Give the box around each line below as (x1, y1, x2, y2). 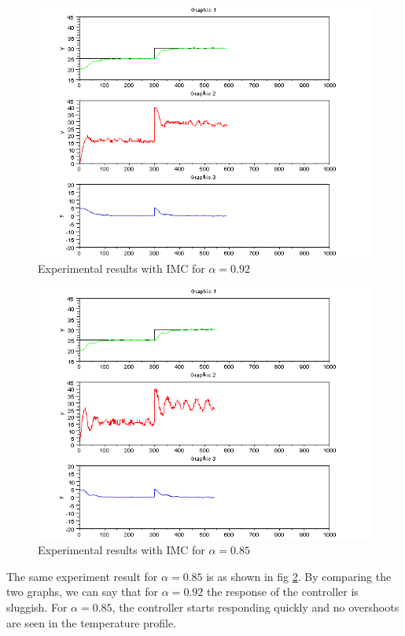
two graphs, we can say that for (6, 583, 159, 600)
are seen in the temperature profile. (6, 614, 177, 630)
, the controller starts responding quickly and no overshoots (112, 599, 399, 616)
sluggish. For (6, 599, 68, 616)
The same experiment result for (6, 568, 158, 584)
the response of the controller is (206, 583, 359, 600)
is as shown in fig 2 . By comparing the (206, 568, 392, 584)
